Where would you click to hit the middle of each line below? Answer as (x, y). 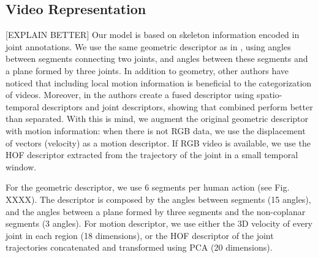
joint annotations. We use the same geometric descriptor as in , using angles (148, 46)
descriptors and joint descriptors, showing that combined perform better (177, 106)
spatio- (270, 95)
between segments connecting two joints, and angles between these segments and (157, 59)
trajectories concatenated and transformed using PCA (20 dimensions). (139, 247)
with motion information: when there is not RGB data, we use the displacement (156, 130)
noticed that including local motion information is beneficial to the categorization (159, 82)
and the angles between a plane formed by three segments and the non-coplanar (156, 211)
